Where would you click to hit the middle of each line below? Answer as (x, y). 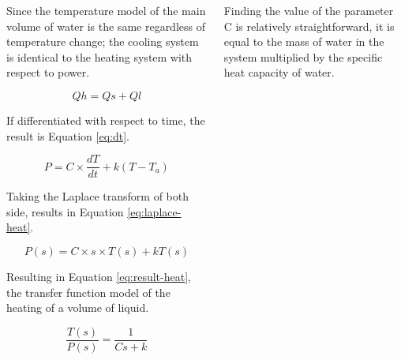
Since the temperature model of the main (106, 10)
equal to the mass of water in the (304, 41)
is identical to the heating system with (99, 56)
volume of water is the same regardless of (106, 26)
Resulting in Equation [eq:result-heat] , (99, 276)
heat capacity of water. (279, 72)
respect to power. (48, 72)
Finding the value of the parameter (309, 10)
